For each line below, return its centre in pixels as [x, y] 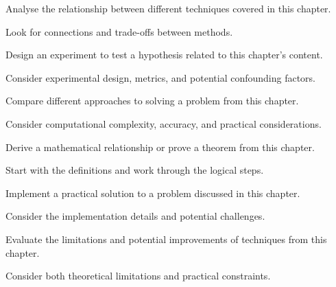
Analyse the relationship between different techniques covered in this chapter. [168, 8]
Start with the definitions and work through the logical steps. [135, 170]
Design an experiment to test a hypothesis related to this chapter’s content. [164, 55]
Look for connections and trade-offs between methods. [119, 31]
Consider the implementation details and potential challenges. [135, 216]
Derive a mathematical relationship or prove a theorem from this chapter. [160, 147]
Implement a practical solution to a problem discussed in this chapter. [153, 193]
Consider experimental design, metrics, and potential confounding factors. [161, 77]
